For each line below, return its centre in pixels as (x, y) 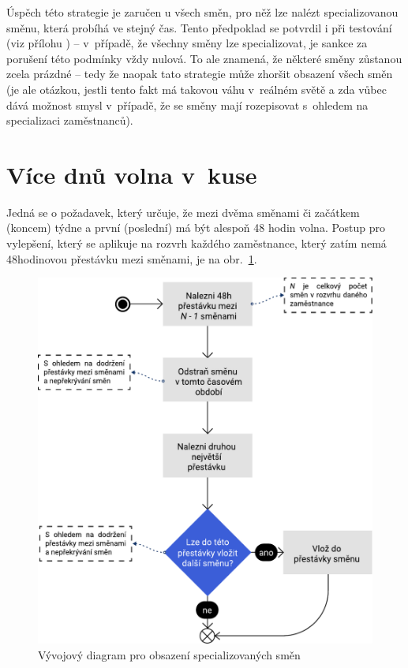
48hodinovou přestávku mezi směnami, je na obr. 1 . (132, 258)
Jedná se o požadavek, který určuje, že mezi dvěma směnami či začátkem (183, 212)
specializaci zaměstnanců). (70, 120)
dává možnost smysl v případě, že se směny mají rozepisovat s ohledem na (187, 104)
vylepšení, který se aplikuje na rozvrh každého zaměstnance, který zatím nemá (197, 243)
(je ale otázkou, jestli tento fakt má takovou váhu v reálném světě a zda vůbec (197, 89)
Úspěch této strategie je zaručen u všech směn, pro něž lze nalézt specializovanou (202, 12)
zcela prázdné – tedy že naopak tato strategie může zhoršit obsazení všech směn (200, 74)
